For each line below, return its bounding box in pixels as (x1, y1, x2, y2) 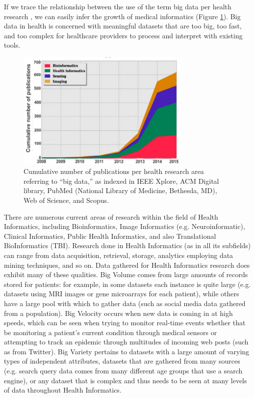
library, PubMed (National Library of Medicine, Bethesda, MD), (24, 185, 217, 196)
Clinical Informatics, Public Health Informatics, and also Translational (4, 230, 216, 241)
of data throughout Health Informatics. (4, 385, 122, 395)
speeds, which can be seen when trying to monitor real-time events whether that (4, 317, 246, 328)
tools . (4, 40, 21, 50)
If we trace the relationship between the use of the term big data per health (4, 1, 231, 11)
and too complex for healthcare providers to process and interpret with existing (4, 30, 243, 40)
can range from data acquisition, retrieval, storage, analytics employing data (4, 250, 233, 260)
